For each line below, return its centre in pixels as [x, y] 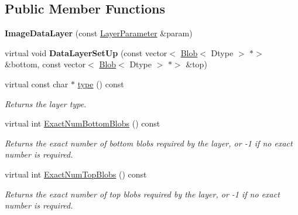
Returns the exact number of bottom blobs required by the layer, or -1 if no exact [149, 143]
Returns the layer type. [46, 103]
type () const [101, 83]
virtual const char [37, 83]
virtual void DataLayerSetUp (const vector [86, 52]
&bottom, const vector [45, 64]
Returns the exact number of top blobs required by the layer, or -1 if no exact [142, 194]
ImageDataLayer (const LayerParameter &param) [99, 33]
